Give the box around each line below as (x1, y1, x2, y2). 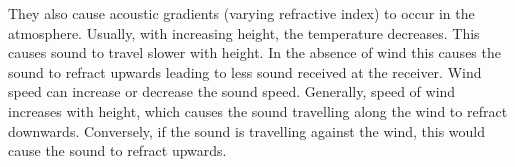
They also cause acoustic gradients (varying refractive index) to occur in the (8, 3, 475, 23)
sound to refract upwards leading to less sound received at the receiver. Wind (8, 61, 482, 82)
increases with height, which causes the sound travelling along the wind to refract (8, 100, 508, 121)
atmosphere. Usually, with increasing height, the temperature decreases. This (8, 22, 480, 43)
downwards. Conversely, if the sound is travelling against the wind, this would (8, 120, 485, 141)
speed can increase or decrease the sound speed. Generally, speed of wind (8, 81, 456, 102)
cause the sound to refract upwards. (8, 140, 227, 161)
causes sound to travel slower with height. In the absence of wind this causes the (8, 42, 501, 63)
